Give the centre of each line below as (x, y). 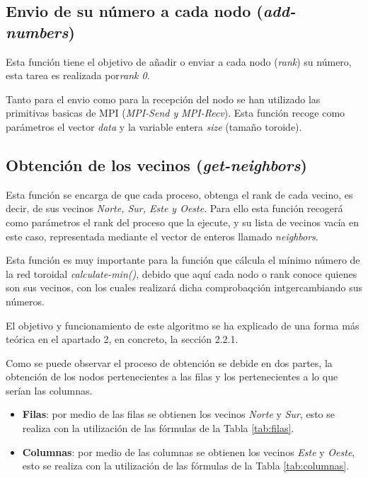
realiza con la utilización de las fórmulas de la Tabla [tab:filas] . (158, 428)
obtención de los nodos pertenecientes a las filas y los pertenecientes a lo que (172, 377)
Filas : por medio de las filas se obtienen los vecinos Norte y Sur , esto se (178, 414)
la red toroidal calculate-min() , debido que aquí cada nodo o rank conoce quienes (182, 273)
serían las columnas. (49, 390)
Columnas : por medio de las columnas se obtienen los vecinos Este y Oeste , (189, 451)
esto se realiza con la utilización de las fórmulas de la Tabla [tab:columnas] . (186, 466)
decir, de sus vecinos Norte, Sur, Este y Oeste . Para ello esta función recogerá (174, 208)
